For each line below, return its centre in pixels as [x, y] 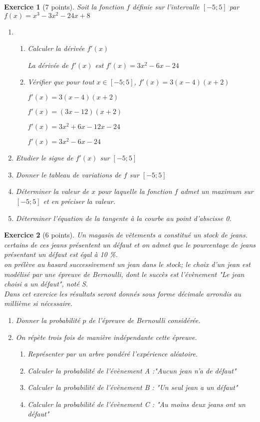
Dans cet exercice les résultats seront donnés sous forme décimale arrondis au [123, 293]
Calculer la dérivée [56, 48]
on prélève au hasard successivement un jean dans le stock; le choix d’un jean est [127, 264]
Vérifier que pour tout [61, 82]
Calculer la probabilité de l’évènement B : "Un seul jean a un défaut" [133, 387]
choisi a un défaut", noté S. [46, 284]
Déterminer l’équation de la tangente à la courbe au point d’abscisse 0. [124, 218]
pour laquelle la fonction [135, 191]
